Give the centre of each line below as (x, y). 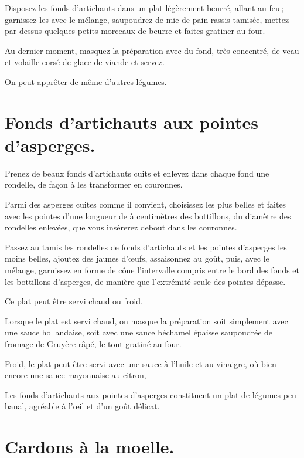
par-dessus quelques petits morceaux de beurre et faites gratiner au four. (135, 31)
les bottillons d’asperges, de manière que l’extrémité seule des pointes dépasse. (145, 281)
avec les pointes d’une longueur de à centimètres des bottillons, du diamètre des (148, 216)
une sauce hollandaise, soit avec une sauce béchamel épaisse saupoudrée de (139, 332)
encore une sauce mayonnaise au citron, (76, 375)
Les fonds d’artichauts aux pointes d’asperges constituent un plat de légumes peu (151, 394)
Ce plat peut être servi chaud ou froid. (74, 301)
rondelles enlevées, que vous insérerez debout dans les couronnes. (121, 227)
